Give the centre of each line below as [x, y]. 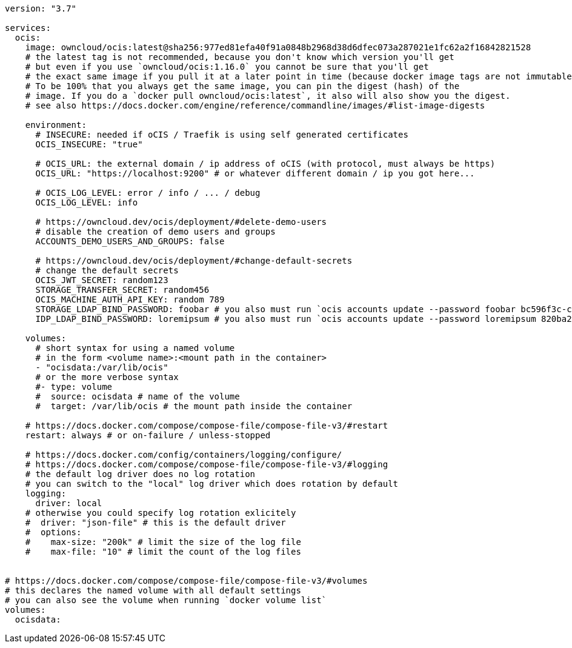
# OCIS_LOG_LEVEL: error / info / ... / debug [148, 193]
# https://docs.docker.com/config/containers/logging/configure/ [184, 455]
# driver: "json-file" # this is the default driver [155, 523]
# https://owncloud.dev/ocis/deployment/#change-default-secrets [194, 261]
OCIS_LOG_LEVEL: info [87, 202]
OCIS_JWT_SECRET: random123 [102, 280]
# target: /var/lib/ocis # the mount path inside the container [194, 406]
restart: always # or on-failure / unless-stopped [148, 435]
